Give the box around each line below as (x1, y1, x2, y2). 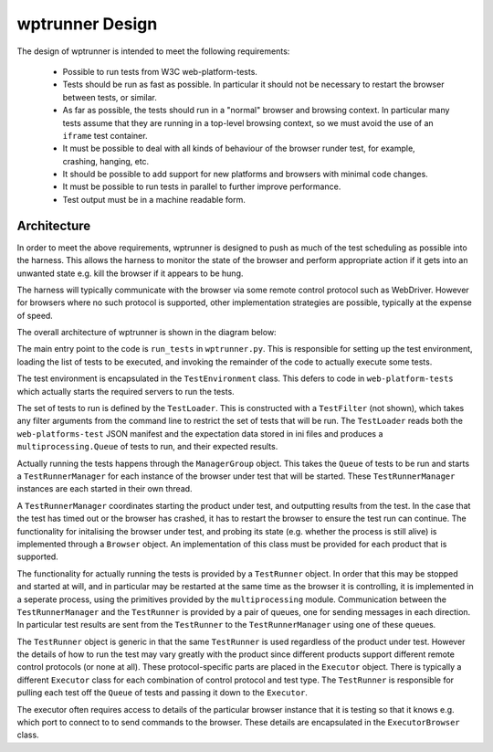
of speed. (16, 310, 54, 321)
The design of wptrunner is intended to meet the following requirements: (16, 46, 290, 57)
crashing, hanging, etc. (62, 155, 150, 166)
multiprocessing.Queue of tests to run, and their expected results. (16, 441, 278, 452)
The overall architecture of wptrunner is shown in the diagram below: (16, 327, 278, 338)
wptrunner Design (16, 14, 158, 34)
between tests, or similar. (62, 91, 157, 102)
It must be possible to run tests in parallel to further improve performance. (62, 181, 341, 192)
